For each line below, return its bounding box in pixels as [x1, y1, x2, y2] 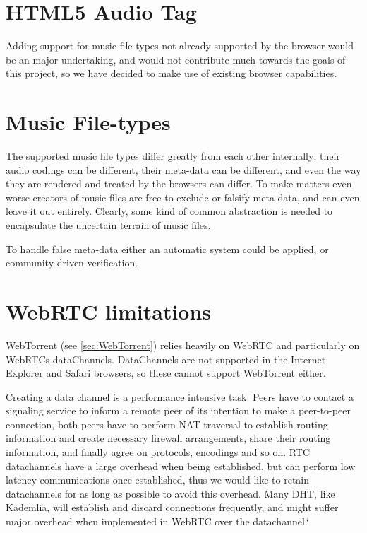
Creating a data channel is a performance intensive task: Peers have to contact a [6, 389, 354, 404]
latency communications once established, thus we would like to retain [6, 472, 310, 487]
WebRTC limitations [6, 296, 212, 325]
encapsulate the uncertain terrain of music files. [6, 218, 211, 232]
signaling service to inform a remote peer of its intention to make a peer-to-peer [6, 403, 351, 418]
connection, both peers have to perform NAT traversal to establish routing [6, 416, 328, 431]
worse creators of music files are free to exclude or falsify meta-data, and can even [6, 189, 360, 204]
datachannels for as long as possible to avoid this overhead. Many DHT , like [6, 486, 335, 500]
